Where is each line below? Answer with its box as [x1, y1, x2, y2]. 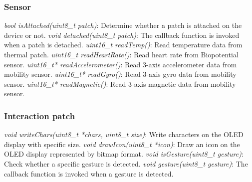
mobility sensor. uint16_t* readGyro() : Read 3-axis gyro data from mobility [4, 69, 237, 79]
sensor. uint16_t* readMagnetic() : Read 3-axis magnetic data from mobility [4, 78, 236, 89]
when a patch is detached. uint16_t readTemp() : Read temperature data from [4, 39, 243, 50]
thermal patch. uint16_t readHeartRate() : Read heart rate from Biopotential [4, 49, 239, 59]
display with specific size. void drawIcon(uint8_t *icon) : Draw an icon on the [4, 139, 240, 149]
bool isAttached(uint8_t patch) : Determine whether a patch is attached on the [4, 20, 242, 30]
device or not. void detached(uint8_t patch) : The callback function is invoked [4, 29, 240, 40]
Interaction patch [4, 109, 75, 122]
